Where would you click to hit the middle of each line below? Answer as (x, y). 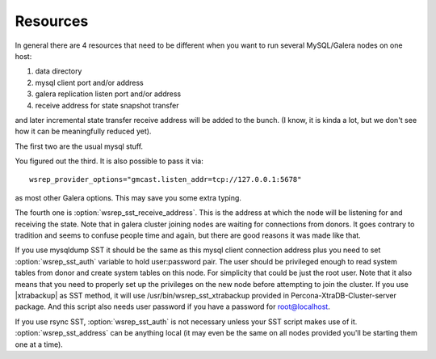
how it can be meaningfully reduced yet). (83, 131)
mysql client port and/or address (90, 82)
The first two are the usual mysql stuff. (79, 146)
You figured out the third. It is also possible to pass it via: (109, 161)
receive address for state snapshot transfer (107, 105)
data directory (59, 71)
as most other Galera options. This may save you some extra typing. (128, 197)
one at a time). (39, 344)
